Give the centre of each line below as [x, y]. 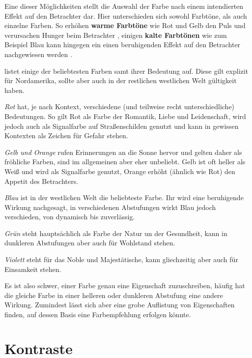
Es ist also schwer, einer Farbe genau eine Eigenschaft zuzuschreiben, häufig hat [125, 285]
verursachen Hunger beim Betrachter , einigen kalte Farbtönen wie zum [116, 35]
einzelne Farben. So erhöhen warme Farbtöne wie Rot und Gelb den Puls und [125, 25]
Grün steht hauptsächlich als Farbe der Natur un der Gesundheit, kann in [116, 233]
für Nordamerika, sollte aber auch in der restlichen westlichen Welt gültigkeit [121, 80]
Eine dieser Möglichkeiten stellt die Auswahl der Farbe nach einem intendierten [124, 6]
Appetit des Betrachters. [42, 181]
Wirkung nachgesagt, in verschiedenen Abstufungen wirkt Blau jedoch [110, 207]
